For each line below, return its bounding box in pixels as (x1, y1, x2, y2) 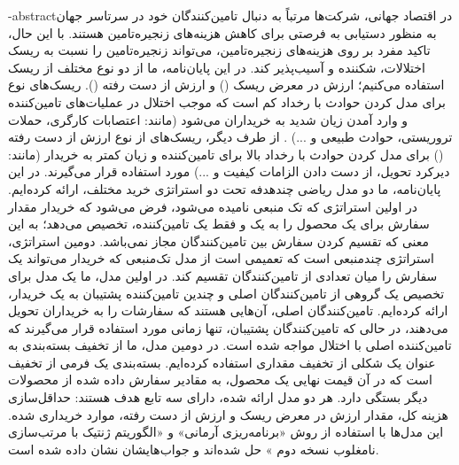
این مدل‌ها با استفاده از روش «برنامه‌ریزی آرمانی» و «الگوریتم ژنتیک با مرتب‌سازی (8, 422, 444, 441)
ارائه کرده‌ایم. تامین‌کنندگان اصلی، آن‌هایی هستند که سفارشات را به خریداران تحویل (8, 301, 448, 320)
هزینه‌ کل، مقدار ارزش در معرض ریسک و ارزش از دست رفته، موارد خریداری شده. (8, 405, 448, 423)
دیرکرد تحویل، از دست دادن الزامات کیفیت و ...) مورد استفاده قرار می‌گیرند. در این (8, 162, 450, 181)
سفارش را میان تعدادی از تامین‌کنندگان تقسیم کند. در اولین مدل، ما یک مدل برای (8, 266, 438, 284)
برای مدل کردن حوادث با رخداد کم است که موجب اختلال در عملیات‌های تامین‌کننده (8, 92, 446, 111)
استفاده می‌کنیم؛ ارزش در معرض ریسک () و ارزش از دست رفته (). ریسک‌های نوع (8, 75, 445, 94)
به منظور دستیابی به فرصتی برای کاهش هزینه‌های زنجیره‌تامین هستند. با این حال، (8, 23, 437, 42)
